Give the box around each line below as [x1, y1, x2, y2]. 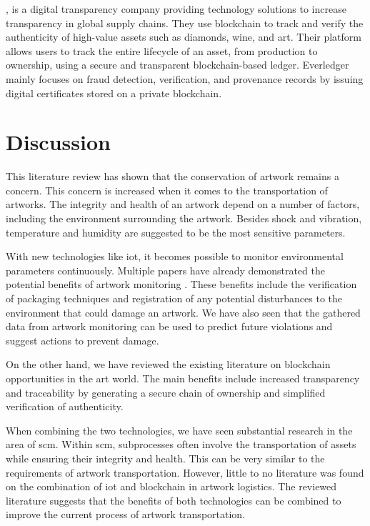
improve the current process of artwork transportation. [6, 507, 246, 522]
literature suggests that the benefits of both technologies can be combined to [6, 492, 341, 507]
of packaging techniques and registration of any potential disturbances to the [6, 291, 343, 306]
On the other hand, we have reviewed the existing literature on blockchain [6, 357, 331, 372]
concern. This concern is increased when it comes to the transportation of [6, 182, 328, 197]
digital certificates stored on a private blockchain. [6, 85, 222, 100]
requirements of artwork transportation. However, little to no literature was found [6, 465, 364, 480]
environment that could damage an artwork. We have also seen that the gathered [6, 304, 361, 319]
